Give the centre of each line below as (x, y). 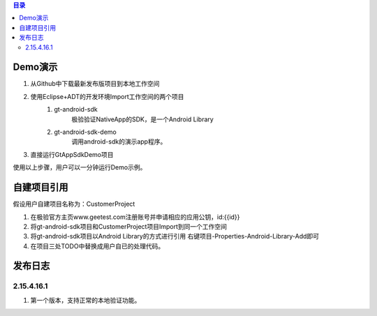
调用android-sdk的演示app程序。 (119, 142)
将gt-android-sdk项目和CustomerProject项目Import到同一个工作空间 (128, 226)
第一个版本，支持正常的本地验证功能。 (86, 300)
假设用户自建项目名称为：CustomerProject (74, 204)
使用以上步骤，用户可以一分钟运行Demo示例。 (80, 167)
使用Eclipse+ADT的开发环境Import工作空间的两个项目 (107, 96)
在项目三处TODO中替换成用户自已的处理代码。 (97, 246)
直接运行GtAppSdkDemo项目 (72, 154)
